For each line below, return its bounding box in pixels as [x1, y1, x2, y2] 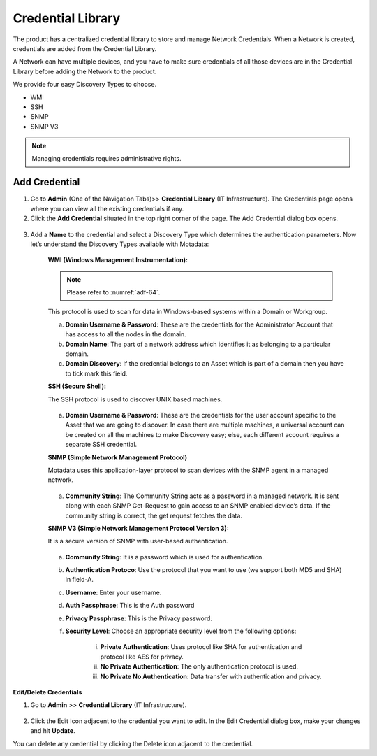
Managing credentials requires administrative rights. [31, 155, 182, 163]
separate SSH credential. [65, 441, 138, 449]
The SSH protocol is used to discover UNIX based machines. [47, 395, 223, 404]
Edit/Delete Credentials [13, 687, 82, 696]
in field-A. [65, 576, 94, 584]
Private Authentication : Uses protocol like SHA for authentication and [100, 643, 302, 651]
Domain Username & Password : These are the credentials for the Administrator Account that [65, 320, 333, 329]
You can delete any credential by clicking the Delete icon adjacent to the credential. [13, 739, 253, 748]
